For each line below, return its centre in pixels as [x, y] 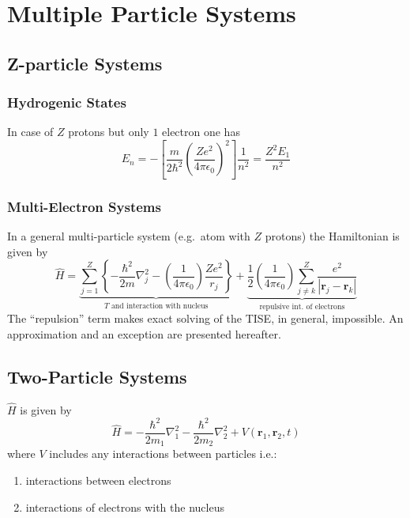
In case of [30, 132]
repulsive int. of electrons [302, 306]
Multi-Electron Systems [84, 206]
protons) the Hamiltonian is [332, 236]
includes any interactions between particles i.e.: [163, 454]
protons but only [109, 132]
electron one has [201, 132]
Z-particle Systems [85, 63]
